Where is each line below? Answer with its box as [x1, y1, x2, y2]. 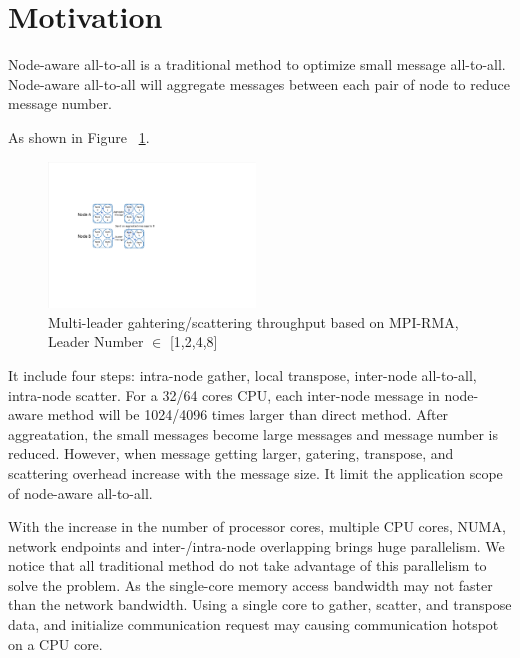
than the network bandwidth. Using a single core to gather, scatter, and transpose [8, 594, 512, 615]
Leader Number [48, 331, 144, 352]
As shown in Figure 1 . [8, 126, 150, 147]
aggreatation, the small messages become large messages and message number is [8, 423, 498, 444]
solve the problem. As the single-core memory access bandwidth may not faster [8, 574, 493, 595]
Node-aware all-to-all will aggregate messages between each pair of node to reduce [8, 73, 510, 94]
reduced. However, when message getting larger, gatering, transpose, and [8, 443, 454, 464]
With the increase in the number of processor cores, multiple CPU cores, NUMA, [8, 516, 506, 537]
